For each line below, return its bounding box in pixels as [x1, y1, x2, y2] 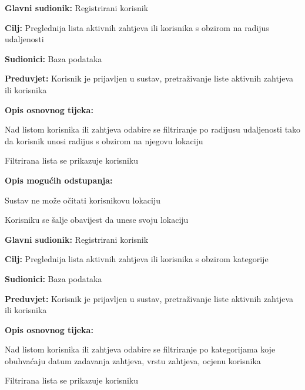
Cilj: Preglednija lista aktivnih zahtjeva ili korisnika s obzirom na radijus [5, 21, 269, 33]
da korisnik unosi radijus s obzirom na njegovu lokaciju [5, 134, 203, 147]
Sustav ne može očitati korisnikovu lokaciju [5, 194, 161, 206]
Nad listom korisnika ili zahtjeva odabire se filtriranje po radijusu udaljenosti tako [5, 123, 301, 135]
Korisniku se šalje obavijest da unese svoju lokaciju [5, 213, 189, 226]
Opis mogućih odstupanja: [5, 174, 113, 186]
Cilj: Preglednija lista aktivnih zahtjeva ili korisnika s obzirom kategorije [5, 253, 269, 265]
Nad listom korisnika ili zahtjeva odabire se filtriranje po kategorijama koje [5, 343, 276, 355]
